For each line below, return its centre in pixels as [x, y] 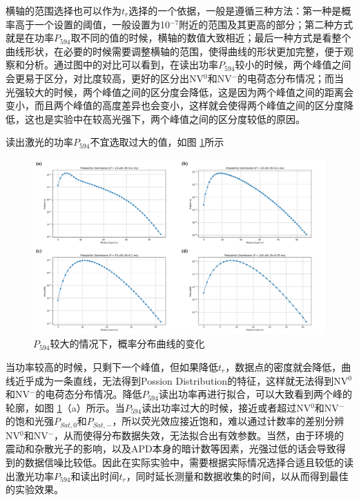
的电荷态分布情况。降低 [89, 394]
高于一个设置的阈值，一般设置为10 [92, 24]
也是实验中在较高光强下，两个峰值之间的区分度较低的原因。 [169, 118]
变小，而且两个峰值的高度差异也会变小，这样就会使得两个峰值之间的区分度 [175, 105]
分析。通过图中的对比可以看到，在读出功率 [121, 65]
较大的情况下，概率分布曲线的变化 [127, 344]
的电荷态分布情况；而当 [291, 78]
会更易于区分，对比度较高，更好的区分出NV [105, 78]
